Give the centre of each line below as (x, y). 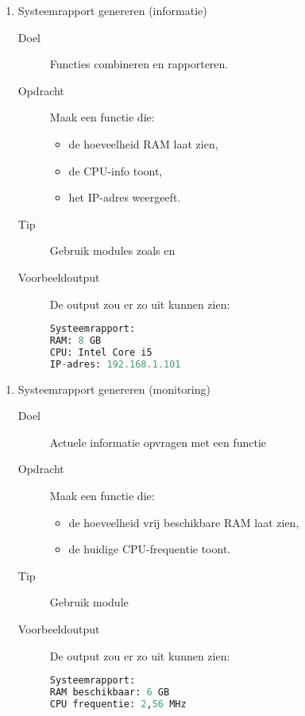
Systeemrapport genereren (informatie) (112, 10)
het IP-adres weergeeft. (125, 197)
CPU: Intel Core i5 (101, 352)
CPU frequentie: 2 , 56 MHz (118, 704)
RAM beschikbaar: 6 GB (110, 693)
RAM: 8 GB (75, 341)
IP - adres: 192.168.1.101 (115, 364)
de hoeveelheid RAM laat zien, (143, 143)
